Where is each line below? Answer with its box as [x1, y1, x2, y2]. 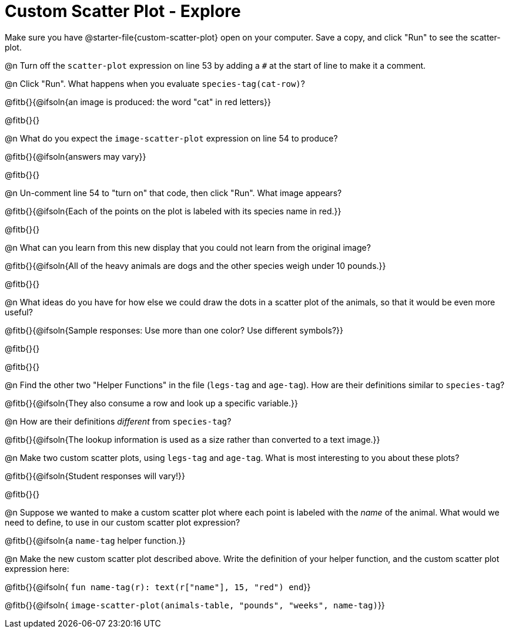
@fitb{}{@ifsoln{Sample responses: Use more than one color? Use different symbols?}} [5, 325, 343, 335]
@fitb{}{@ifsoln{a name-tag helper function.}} [5, 535, 186, 546]
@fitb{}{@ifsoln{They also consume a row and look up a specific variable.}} [5, 398, 298, 408]
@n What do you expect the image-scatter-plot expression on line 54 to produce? [5, 133, 338, 143]
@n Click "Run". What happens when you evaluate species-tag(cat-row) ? [5, 78, 305, 89]
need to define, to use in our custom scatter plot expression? [5, 517, 240, 527]
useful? [5, 307, 33, 317]
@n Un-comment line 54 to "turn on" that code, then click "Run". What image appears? [5, 187, 342, 198]
